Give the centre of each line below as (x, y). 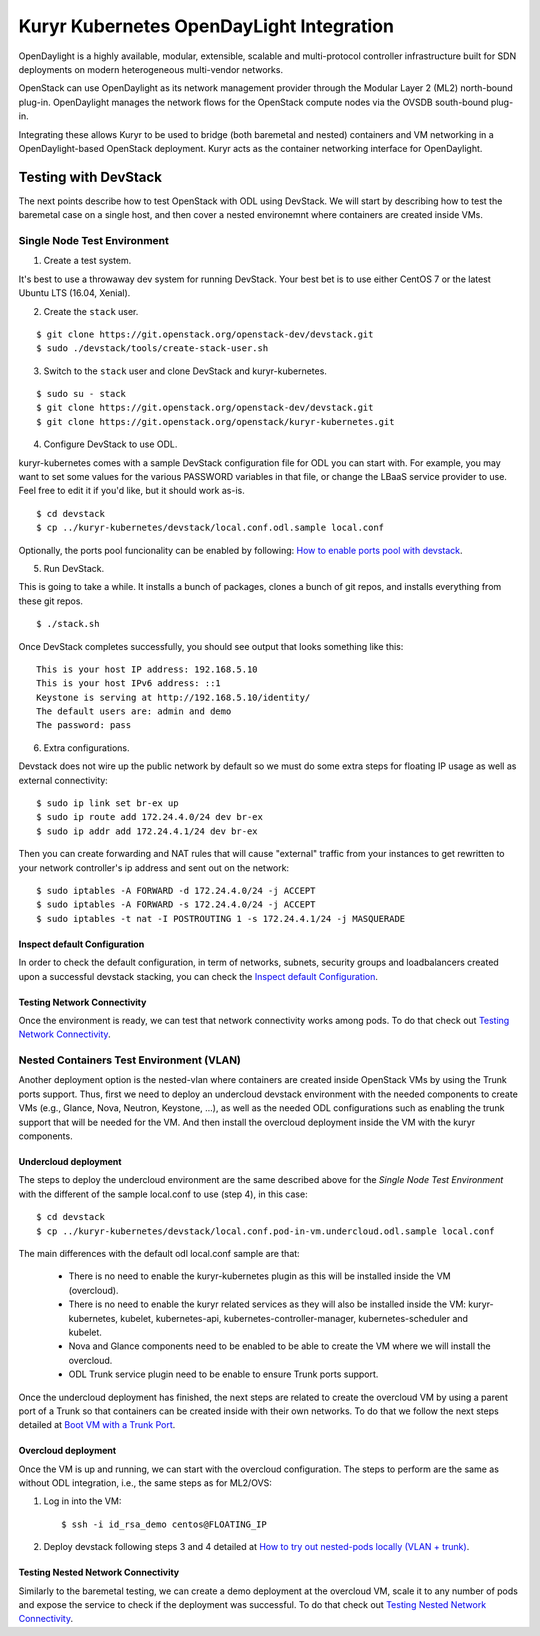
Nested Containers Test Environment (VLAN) (130, 1060)
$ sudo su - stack (81, 394)
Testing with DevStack (90, 176)
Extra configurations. (86, 747)
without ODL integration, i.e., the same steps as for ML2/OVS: (145, 1483)
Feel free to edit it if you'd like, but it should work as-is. (131, 491)
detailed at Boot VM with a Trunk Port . (97, 1425)
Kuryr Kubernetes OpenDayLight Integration (206, 26)
